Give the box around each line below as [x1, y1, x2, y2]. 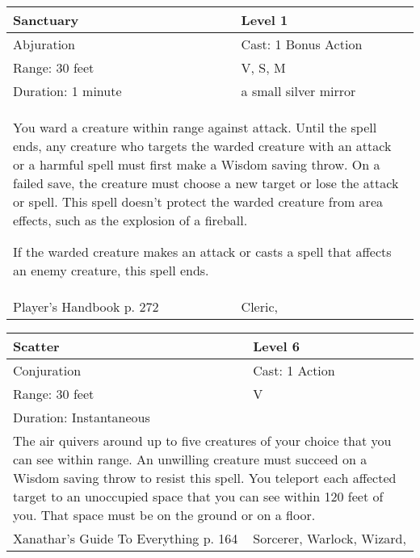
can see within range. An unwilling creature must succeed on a [13, 450, 367, 468]
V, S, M [241, 58, 286, 77]
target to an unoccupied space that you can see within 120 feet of [13, 487, 384, 506]
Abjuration [13, 35, 75, 53]
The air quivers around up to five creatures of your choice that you [13, 431, 392, 450]
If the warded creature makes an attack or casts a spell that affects [13, 242, 392, 261]
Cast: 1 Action [253, 361, 335, 380]
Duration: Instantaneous [13, 408, 150, 426]
